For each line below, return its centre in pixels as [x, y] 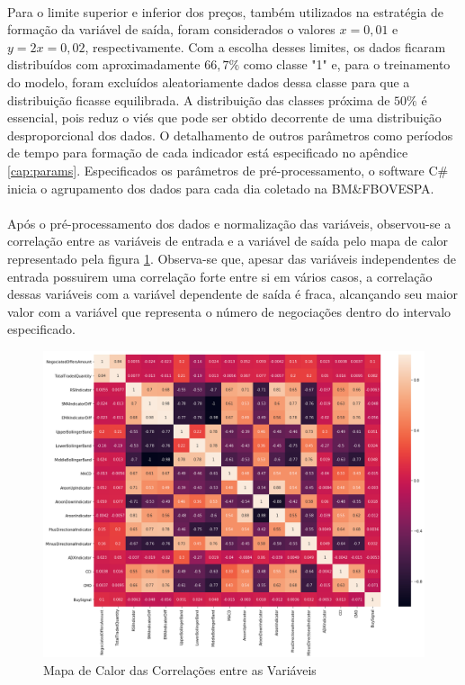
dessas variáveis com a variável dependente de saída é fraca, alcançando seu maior [233, 294]
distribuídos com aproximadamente [104, 64]
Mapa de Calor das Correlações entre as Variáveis [180, 669]
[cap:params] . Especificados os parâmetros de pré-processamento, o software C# [228, 170]
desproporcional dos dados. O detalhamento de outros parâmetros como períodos [230, 135]
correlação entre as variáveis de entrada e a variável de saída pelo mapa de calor [228, 241]
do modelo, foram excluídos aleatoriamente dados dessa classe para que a [209, 81]
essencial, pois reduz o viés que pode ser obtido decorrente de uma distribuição [224, 117]
